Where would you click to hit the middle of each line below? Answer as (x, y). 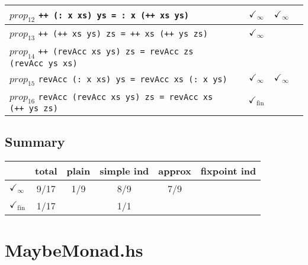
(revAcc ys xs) (44, 63)
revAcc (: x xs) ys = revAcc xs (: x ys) (133, 79)
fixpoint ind (228, 171)
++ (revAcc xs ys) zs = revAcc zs (116, 52)
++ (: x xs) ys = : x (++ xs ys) (114, 15)
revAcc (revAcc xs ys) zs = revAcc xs (126, 97)
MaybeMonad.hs (74, 250)
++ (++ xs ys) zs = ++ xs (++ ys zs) (123, 34)
